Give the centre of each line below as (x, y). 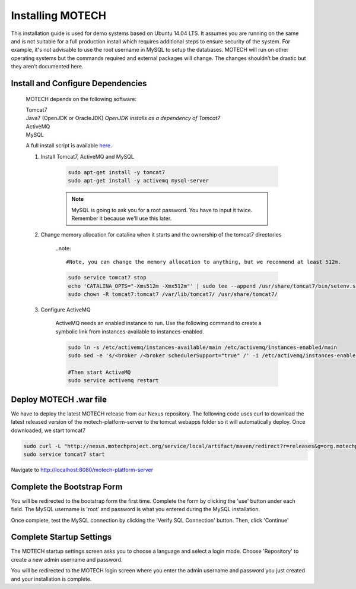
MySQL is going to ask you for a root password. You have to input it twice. (162, 210)
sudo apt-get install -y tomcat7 (117, 172)
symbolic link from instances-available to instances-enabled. (130, 331)
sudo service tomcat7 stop (107, 278)
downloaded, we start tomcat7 (48, 430)
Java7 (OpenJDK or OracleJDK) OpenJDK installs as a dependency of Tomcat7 (123, 118)
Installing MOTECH (59, 15)
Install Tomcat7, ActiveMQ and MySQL (88, 156)
